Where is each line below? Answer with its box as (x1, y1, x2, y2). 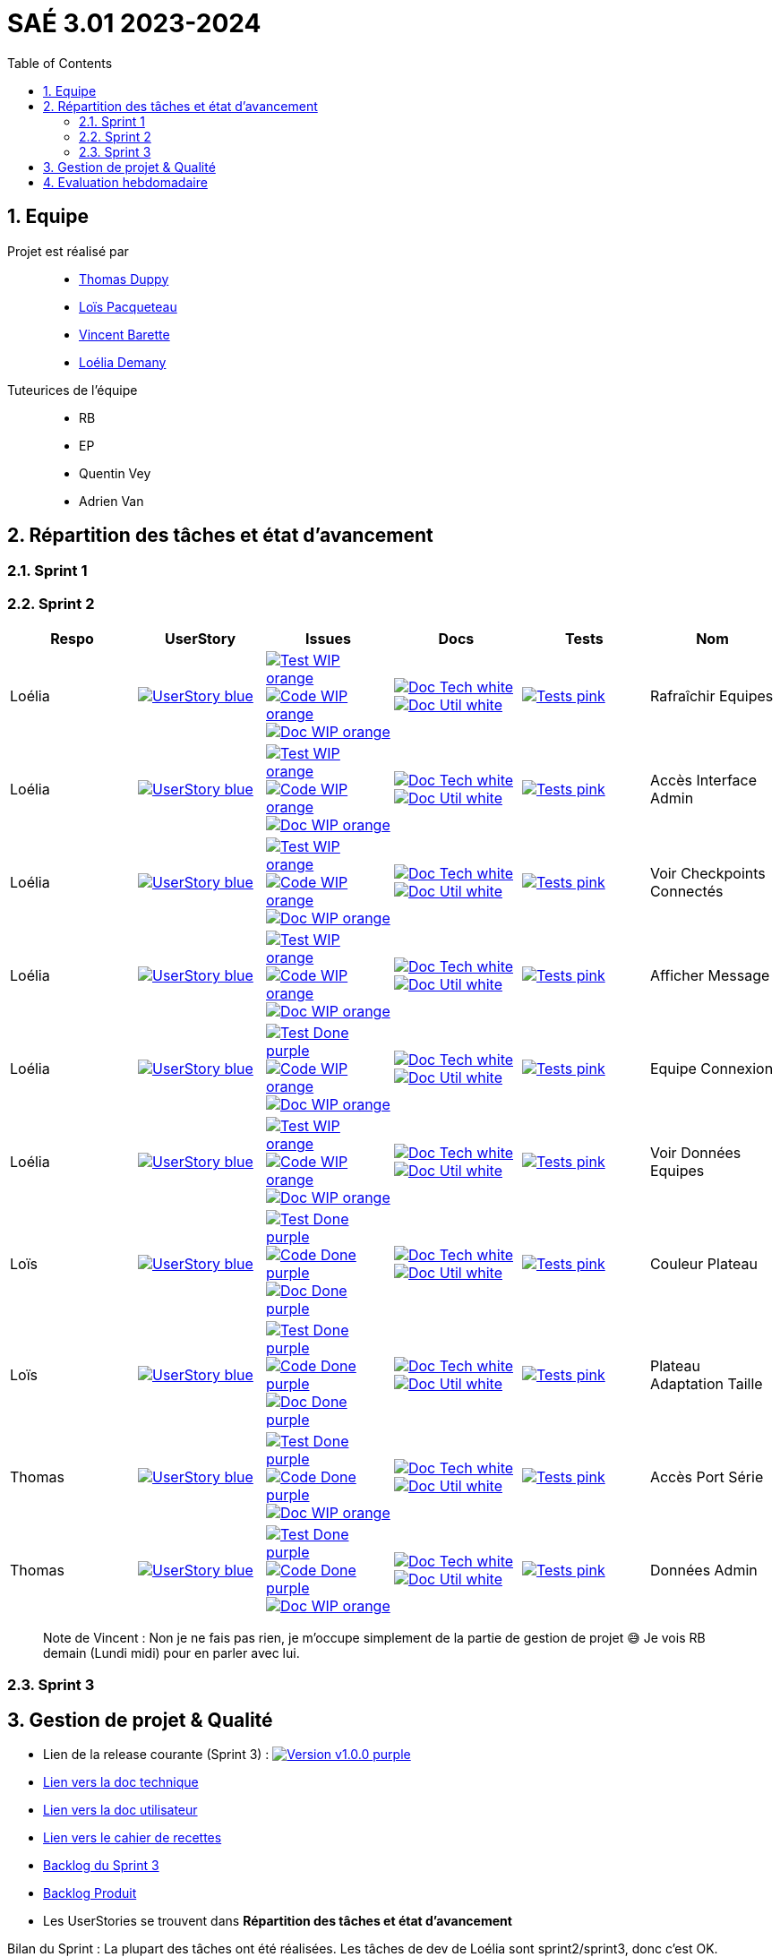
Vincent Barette (79, 326, 170, 342)
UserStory (164, 630, 236, 648)
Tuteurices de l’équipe (7, 382, 138, 398)
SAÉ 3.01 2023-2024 (7, 8, 261, 39)
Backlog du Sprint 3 (43, 1858, 159, 1874)
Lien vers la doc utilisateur (43, 1802, 198, 1818)
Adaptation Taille (649, 1375, 763, 1394)
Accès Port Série (649, 1468, 764, 1487)
